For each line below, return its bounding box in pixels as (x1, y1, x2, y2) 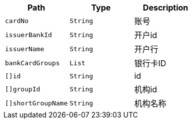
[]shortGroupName (5, 99, 68, 107)
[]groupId (5, 85, 40, 93)
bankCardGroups (5, 59, 60, 67)
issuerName (5, 45, 44, 53)
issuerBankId (5, 31, 52, 39)
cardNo (5, 17, 28, 25)
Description (142, 3, 188, 13)
